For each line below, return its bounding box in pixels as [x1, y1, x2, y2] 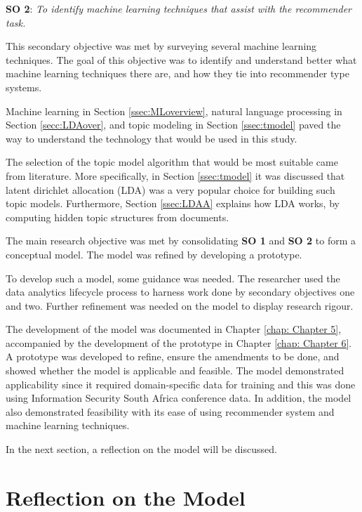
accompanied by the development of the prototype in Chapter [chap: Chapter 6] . [6, 335, 352, 350]
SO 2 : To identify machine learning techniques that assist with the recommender [6, 1, 351, 15]
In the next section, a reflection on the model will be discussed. [6, 442, 277, 457]
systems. [6, 79, 42, 94]
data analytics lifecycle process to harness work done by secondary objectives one [6, 284, 355, 299]
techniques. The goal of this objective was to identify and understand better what [6, 52, 357, 67]
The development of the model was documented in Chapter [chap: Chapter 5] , [6, 322, 342, 336]
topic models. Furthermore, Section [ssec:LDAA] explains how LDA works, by [6, 196, 340, 211]
